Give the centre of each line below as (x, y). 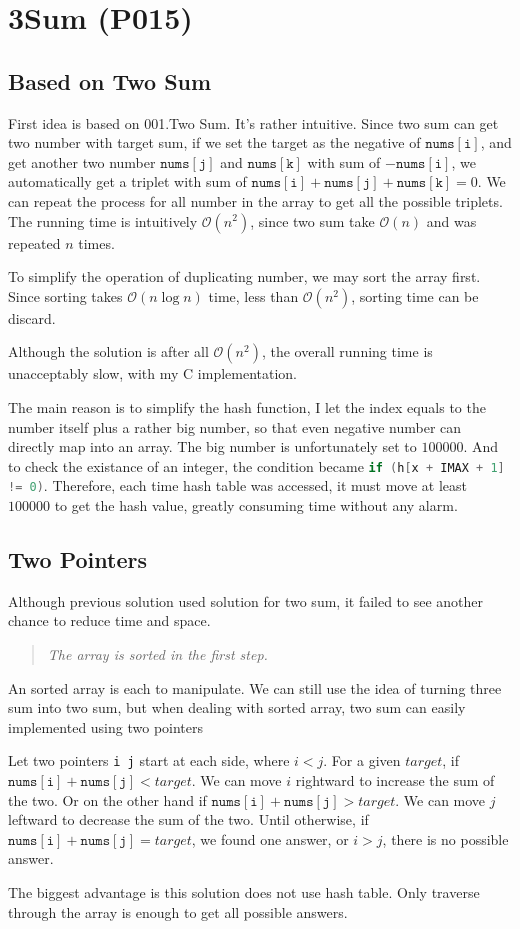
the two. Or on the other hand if (107, 799)
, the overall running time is (347, 351)
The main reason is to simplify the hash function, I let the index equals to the (247, 406)
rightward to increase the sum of (395, 780)
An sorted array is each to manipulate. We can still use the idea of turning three (255, 687)
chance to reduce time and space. (109, 620)
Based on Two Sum (110, 80)
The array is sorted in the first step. (157, 654)
